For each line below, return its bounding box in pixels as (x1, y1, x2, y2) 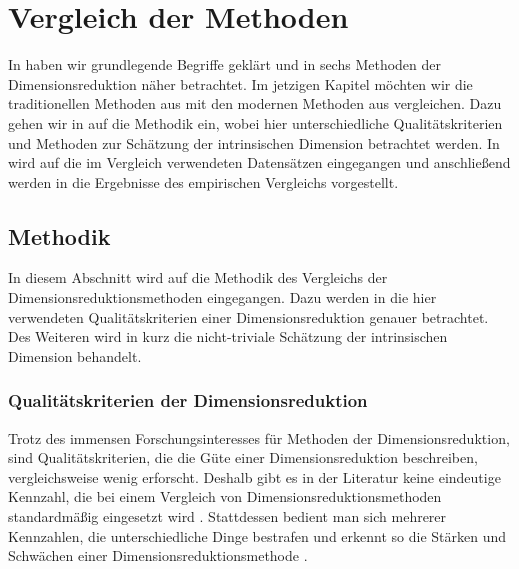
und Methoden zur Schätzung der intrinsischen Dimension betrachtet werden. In (8, 132, 500, 153)
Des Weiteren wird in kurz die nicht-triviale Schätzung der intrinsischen (8, 326, 448, 347)
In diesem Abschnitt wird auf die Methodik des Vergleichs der (8, 267, 388, 288)
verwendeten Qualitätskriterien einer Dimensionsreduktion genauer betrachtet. (8, 306, 489, 327)
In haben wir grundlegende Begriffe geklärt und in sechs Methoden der (8, 54, 442, 75)
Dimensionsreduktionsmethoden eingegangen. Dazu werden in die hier (8, 287, 437, 308)
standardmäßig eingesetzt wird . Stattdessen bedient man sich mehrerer (8, 506, 447, 527)
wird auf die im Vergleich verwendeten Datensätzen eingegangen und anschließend (8, 152, 511, 173)
